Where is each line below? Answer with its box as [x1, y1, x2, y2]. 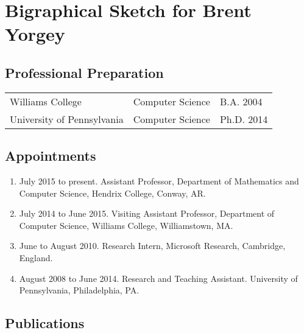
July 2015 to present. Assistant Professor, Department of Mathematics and [19, 174, 299, 187]
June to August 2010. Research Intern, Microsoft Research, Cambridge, [19, 239, 286, 252]
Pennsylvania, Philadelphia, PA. [19, 284, 140, 296]
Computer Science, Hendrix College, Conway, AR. [19, 186, 206, 199]
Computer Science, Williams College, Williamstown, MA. [19, 219, 233, 231]
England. [19, 251, 53, 264]
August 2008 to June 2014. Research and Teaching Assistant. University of [19, 272, 298, 284]
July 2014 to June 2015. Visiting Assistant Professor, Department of [19, 207, 275, 220]
